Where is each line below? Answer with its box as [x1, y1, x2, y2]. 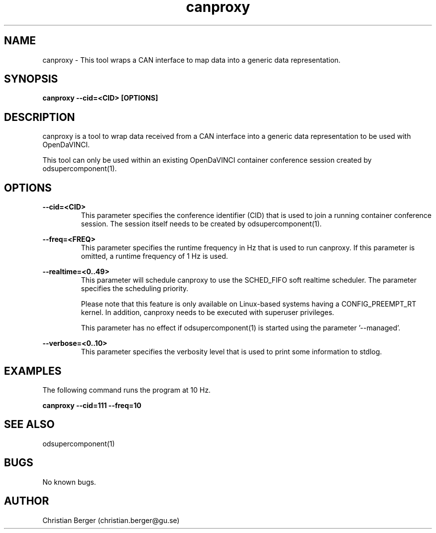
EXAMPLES [4, 364, 62, 377]
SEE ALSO [4, 418, 55, 431]
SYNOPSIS [4, 73, 58, 86]
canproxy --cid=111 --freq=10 [42, 401, 142, 410]
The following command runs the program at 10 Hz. [42, 385, 211, 394]
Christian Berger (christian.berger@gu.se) [42, 516, 180, 525]
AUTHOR [4, 495, 49, 508]
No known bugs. [42, 477, 96, 486]
